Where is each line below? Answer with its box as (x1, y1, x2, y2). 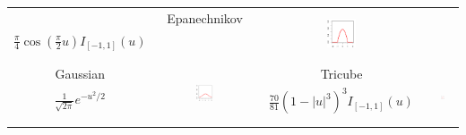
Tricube (320, 63, 363, 82)
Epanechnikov (167, 8, 243, 27)
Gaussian (55, 63, 105, 82)
